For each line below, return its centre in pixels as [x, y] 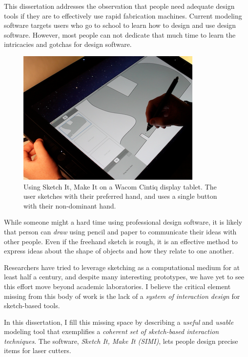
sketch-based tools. [32, 305]
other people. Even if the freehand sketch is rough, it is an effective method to [121, 241]
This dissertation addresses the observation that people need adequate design [119, 6]
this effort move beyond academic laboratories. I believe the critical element [117, 286]
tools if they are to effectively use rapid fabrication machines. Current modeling [123, 15]
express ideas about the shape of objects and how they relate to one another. [119, 251]
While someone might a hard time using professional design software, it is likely [123, 222]
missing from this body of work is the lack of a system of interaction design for [122, 296]
